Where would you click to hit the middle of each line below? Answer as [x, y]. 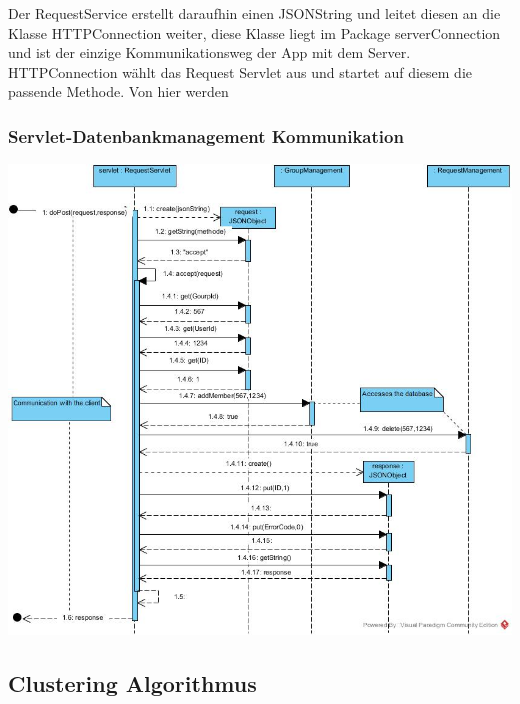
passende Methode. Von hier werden [118, 91]
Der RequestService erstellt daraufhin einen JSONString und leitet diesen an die [254, 13]
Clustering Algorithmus [132, 682]
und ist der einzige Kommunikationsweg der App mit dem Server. [209, 52]
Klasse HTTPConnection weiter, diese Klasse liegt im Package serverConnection [254, 32]
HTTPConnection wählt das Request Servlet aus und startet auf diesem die [240, 71]
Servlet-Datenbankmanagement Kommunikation [206, 135]
